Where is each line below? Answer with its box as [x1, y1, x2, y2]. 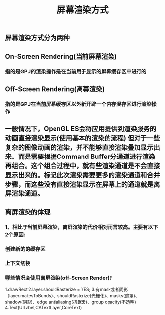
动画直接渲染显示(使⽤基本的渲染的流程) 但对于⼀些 [5, 134, 160, 143]
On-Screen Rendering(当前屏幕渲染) [5, 52, 117, 61]
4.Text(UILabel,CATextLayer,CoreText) [5, 304, 82, 310]
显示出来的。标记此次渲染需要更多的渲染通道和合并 [5, 171, 160, 180]
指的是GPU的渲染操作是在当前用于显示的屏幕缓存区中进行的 [5, 68, 147, 75]
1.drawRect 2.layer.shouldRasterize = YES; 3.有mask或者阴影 [5, 286, 128, 292]
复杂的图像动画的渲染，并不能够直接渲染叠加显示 [5, 143, 154, 152]
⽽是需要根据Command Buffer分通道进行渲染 [18, 153, 156, 161]
